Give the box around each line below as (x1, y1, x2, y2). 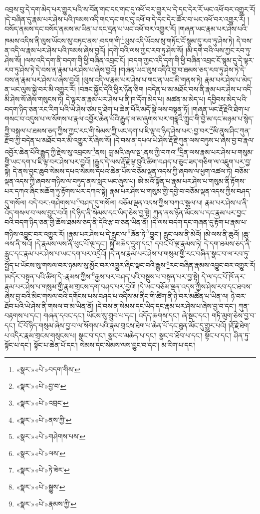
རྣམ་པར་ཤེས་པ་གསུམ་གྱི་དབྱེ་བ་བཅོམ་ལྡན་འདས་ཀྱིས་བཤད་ (109, 185, 252, 196)
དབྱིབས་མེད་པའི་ (207, 94, 248, 104)
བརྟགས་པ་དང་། (4, 310, 41, 321)
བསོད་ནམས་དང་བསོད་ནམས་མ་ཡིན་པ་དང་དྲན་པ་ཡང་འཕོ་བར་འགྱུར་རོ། (4, 23, 176, 34)
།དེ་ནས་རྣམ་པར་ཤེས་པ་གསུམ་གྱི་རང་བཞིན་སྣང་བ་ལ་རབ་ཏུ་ (108, 248, 250, 258)
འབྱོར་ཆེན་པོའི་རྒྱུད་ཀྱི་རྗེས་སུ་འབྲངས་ (4, 146, 92, 157)
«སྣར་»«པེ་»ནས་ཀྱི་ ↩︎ (16, 414, 72, 425)
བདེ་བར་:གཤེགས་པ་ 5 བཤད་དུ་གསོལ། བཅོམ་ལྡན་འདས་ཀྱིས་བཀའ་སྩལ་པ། (28, 196, 203, 207)
